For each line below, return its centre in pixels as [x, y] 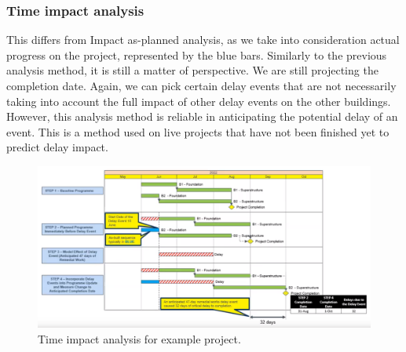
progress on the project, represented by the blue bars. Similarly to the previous [197, 54]
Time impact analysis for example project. [139, 338]
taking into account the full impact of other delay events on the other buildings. [199, 101]
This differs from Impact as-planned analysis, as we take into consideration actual [203, 40]
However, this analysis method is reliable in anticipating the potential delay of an [202, 116]
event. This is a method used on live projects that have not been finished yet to [198, 131]
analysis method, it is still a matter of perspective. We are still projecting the [192, 70]
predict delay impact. [57, 147]
